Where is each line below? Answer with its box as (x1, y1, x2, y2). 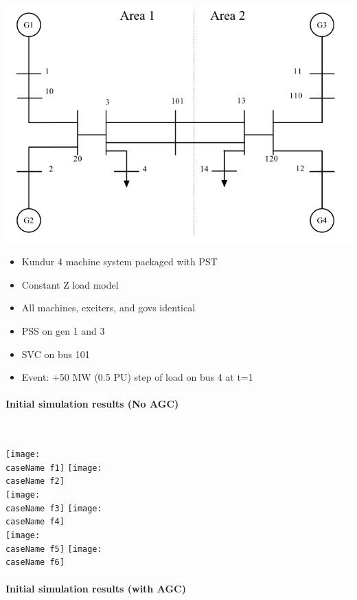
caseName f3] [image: (5, 503, 102, 513)
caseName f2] (5, 476, 65, 487)
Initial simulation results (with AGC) (5, 581, 186, 595)
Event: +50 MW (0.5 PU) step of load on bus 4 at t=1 (21, 370, 253, 384)
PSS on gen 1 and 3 (21, 323, 105, 337)
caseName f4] (5, 517, 65, 527)
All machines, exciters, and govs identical (21, 300, 196, 315)
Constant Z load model (21, 277, 119, 291)
